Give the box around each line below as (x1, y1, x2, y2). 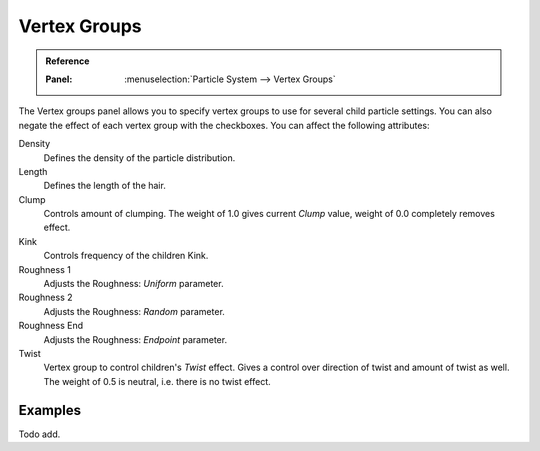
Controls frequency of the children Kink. (43, 250, 209, 262)
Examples (18, 401, 82, 419)
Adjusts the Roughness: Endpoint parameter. (43, 333, 228, 345)
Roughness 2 (18, 291, 74, 304)
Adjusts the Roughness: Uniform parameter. (43, 278, 224, 290)
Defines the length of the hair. (43, 180, 167, 192)
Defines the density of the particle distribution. (43, 151, 236, 164)
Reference (45, 55, 90, 67)
